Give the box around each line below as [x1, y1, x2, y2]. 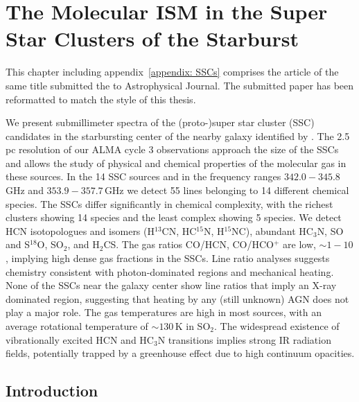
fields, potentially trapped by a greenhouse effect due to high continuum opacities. [6, 346, 355, 360]
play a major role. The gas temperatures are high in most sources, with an [6, 305, 322, 320]
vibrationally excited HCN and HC [6, 332, 154, 347]
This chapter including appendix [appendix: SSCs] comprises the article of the [6, 64, 339, 79]
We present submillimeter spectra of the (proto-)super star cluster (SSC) [6, 115, 315, 130]
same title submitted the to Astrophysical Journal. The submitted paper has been [6, 78, 354, 92]
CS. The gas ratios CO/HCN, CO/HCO [103, 237, 274, 252]
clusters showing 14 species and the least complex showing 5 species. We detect [6, 210, 342, 225]
